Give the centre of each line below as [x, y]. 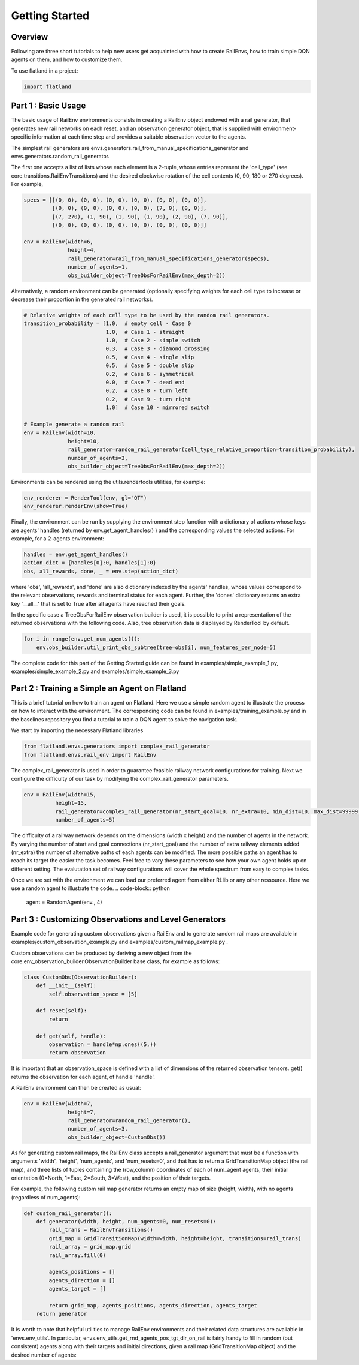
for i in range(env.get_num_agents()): [82, 639]
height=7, [82, 1112]
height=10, [84, 441]
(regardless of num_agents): [46, 1197]
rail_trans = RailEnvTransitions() [101, 1230]
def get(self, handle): [71, 1036]
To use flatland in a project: [45, 70]
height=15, [71, 803]
